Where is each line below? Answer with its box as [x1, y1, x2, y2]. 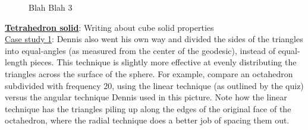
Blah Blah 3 [29, 1, 73, 13]
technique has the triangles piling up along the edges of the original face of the [5, 102, 291, 115]
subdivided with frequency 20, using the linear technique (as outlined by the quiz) [5, 79, 304, 91]
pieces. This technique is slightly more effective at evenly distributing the [30, 56, 297, 68]
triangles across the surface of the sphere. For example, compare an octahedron [5, 67, 293, 80]
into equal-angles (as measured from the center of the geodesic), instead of [5, 44, 276, 56]
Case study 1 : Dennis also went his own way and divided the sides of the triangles [5, 33, 303, 45]
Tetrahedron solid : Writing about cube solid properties [5, 21, 214, 33]
